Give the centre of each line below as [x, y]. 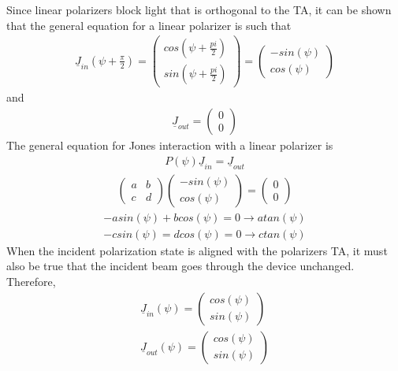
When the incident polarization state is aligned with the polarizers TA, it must [197, 250]
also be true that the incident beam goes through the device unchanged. [180, 266]
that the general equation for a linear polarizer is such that [149, 25]
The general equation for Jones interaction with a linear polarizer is [170, 145]
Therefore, [31, 281]
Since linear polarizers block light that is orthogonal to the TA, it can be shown [199, 9]
